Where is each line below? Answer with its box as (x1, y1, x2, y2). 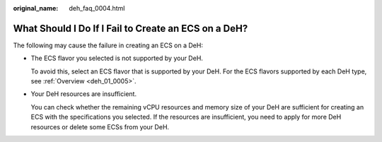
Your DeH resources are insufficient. (30, 90, 137, 98)
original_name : (13, 4, 59, 12)
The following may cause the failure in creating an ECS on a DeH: (13, 41, 203, 49)
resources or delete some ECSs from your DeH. (30, 122, 170, 131)
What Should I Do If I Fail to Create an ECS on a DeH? (13, 22, 248, 35)
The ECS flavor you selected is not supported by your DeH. (30, 54, 203, 63)
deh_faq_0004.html (69, 4, 125, 12)
